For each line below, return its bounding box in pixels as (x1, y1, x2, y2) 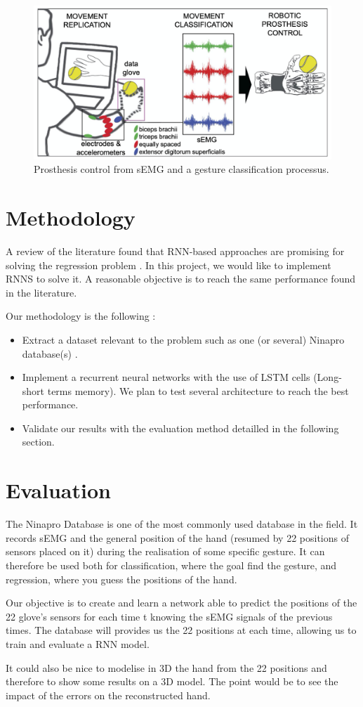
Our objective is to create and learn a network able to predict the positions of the (6, 595, 357, 610)
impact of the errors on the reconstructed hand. (6, 687, 211, 702)
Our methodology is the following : (6, 309, 156, 323)
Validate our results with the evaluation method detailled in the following (22, 420, 339, 435)
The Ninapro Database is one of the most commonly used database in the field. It (6, 517, 358, 531)
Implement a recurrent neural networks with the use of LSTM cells (22, 370, 310, 384)
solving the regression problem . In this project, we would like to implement (6, 257, 331, 272)
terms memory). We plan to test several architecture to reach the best (47, 383, 349, 398)
